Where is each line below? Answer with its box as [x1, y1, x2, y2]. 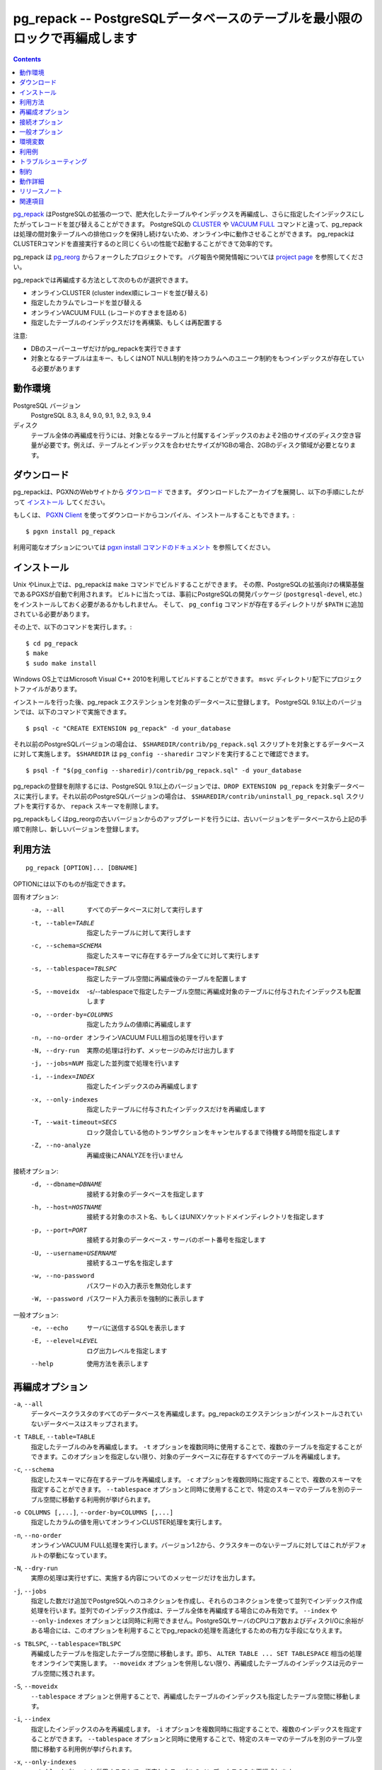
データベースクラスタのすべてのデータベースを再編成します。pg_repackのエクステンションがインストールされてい [30, 1410, 363, 1418]
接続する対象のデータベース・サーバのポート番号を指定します [86, 1235, 267, 1244]
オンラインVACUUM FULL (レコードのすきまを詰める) [30, 308, 187, 316]
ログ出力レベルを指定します [86, 1346, 168, 1355]
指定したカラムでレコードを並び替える [30, 298, 143, 307]
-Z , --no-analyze [30, 1141, 91, 1150]
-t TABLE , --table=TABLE [13, 1432, 95, 1441]
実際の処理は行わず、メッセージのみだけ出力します [86, 1046, 235, 1054]
